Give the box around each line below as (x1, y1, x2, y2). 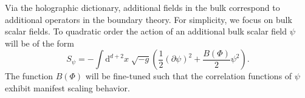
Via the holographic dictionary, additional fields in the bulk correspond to (5, 1, 280, 13)
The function (5, 70, 53, 82)
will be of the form (5, 36, 74, 49)
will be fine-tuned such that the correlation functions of (85, 70, 292, 82)
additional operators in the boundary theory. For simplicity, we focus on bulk (5, 13, 292, 25)
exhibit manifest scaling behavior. (5, 81, 130, 94)
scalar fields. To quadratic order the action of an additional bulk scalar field (5, 25, 287, 38)
